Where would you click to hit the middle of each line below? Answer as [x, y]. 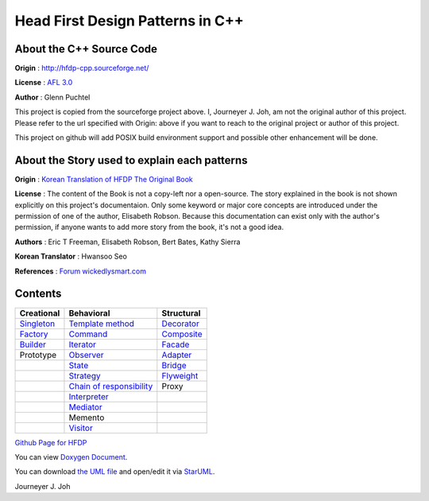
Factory [34, 334]
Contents [38, 294]
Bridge [174, 365]
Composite [182, 334]
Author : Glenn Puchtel [52, 97]
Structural [181, 313]
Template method [102, 324]
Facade [176, 344]
